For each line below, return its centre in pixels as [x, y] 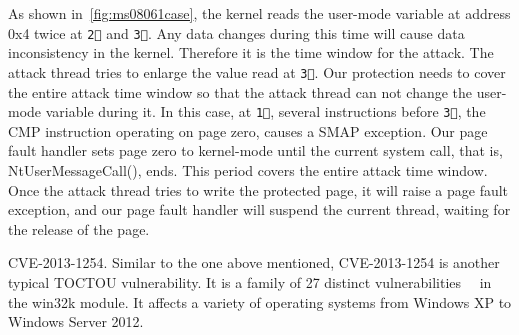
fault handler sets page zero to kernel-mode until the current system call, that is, [255, 150]
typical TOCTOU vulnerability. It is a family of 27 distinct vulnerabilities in [250, 281]
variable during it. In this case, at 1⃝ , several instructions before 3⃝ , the [265, 111]
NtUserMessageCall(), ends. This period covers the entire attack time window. [248, 169]
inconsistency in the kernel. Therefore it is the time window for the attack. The [251, 52]
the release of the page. [79, 228]
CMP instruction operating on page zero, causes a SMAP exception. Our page [248, 130]
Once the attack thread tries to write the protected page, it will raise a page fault [258, 189]
